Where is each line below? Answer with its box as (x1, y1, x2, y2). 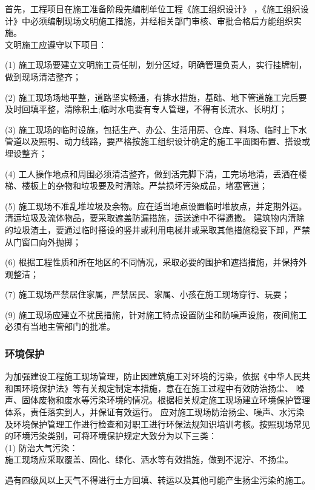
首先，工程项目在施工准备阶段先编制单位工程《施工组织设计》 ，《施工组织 (5, 2, 300, 15)
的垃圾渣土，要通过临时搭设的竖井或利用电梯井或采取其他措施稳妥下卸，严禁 (5, 223, 310, 236)
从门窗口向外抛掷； (5, 235, 81, 248)
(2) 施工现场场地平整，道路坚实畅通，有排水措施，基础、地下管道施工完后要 (5, 90, 307, 103)
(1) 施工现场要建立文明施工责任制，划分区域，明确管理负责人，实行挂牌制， (5, 58, 307, 71)
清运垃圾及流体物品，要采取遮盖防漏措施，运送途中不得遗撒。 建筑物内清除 (5, 211, 305, 224)
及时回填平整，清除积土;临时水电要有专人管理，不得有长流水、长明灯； (5, 103, 287, 115)
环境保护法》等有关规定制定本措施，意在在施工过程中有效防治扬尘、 (21, 381, 293, 394)
